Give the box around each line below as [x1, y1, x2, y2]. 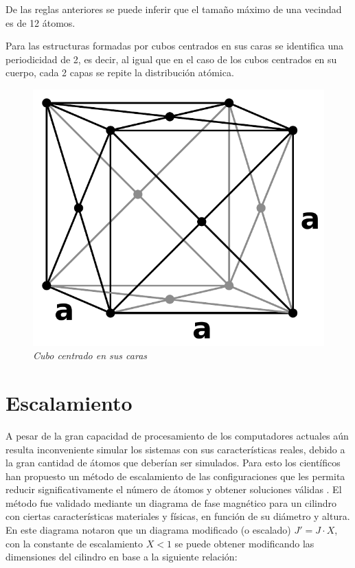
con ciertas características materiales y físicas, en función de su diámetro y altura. [5, 509, 350, 523]
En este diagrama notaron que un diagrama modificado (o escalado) [5, 523, 291, 537]
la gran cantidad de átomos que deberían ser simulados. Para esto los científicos [5, 455, 341, 470]
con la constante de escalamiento [5, 536, 144, 550]
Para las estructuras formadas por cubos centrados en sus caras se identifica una [5, 38, 343, 53]
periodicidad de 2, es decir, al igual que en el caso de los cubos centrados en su [5, 52, 337, 66]
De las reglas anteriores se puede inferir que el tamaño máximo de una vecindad [5, 2, 342, 16]
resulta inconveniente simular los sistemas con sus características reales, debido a [5, 442, 345, 456]
